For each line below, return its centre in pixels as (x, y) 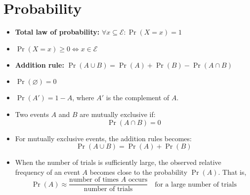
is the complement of (138, 97)
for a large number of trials (196, 184)
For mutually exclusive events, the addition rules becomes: (103, 138)
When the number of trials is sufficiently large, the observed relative (118, 162)
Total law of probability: (57, 32)
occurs (138, 180)
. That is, (232, 172)
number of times (94, 180)
